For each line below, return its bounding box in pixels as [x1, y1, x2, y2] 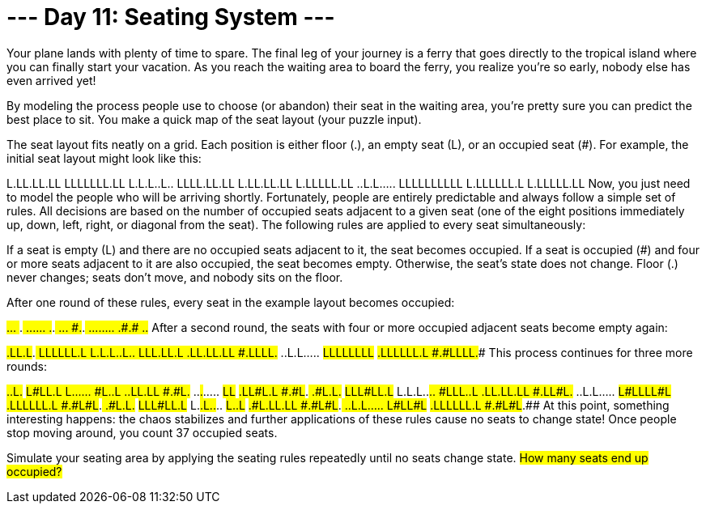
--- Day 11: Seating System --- [6, 3, 335, 31]
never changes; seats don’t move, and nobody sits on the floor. [6, 270, 343, 284]
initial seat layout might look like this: [6, 151, 202, 165]
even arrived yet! [6, 73, 96, 87]
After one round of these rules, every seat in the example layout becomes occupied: [6, 295, 455, 309]
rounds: [6, 359, 47, 373]
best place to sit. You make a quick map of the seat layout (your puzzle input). [6, 112, 422, 126]
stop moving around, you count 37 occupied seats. [6, 425, 278, 440]
